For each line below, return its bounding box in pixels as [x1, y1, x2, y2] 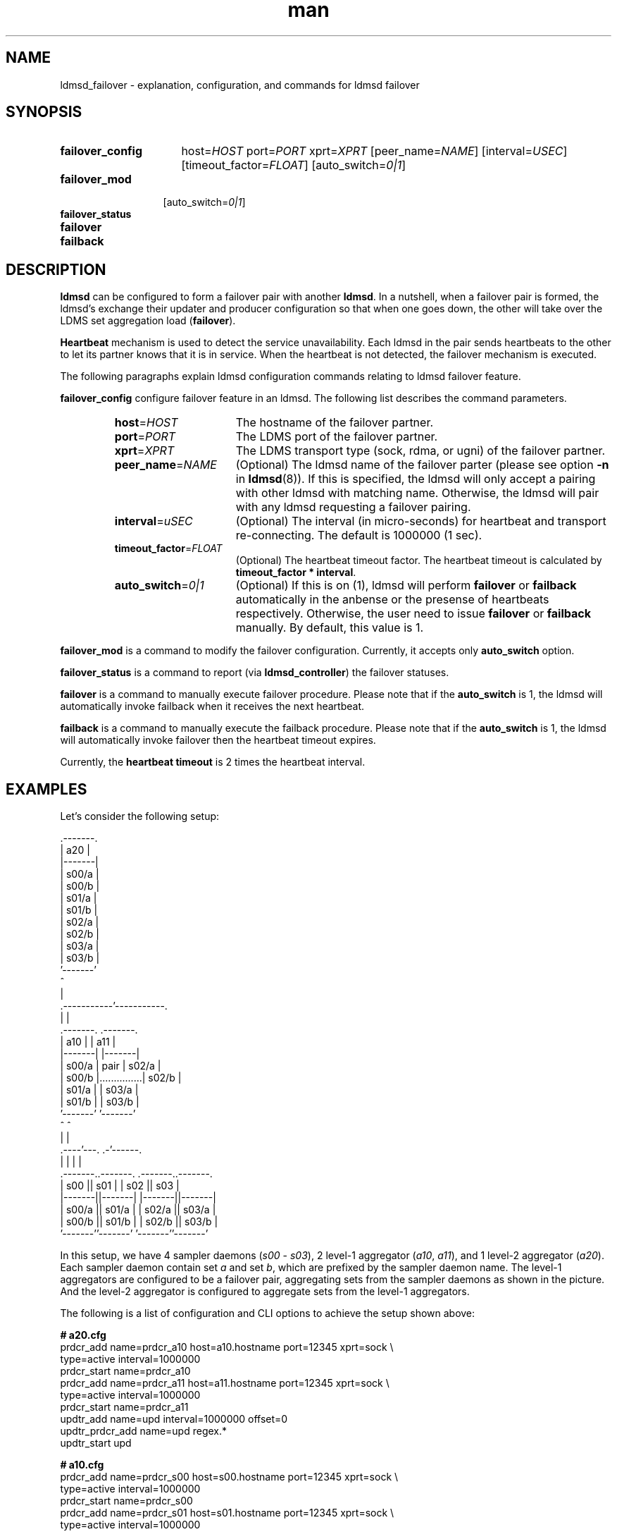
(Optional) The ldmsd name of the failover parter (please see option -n [235, 458, 609, 472]
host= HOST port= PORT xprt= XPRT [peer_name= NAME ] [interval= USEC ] [181, 144, 568, 159]
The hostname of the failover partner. [235, 415, 434, 430]
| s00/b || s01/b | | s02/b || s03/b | [60, 1215, 218, 1228]
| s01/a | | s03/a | [60, 1084, 139, 1096]
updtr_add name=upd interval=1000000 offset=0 [60, 1413, 288, 1426]
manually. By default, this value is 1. [235, 620, 424, 635]
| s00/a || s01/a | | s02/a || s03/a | [60, 1203, 216, 1216]
